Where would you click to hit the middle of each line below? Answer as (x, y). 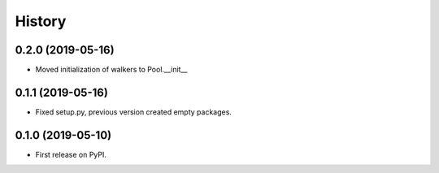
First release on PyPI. (71, 154)
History (41, 21)
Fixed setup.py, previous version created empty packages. (133, 112)
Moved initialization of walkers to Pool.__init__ (111, 70)
